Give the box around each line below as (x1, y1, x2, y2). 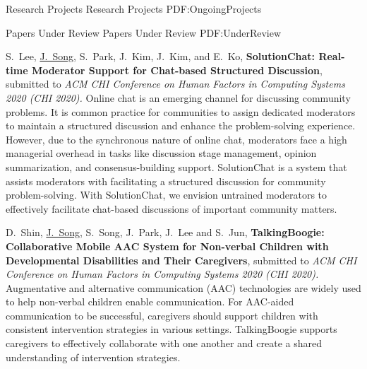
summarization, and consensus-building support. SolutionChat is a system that (6, 159, 347, 174)
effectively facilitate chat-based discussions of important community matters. (6, 201, 337, 216)
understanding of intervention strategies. (6, 349, 181, 364)
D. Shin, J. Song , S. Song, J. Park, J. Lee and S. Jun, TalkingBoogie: (6, 225, 325, 240)
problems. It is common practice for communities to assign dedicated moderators (6, 104, 356, 119)
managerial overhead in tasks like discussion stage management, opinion (6, 146, 317, 160)
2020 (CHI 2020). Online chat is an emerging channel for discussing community (6, 90, 351, 105)
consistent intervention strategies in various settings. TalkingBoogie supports (6, 322, 337, 336)
